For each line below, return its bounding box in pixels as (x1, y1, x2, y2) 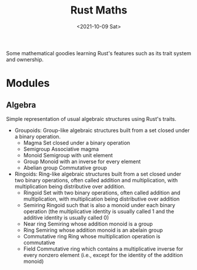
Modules (6, 77, 50, 90)
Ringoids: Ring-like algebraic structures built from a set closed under (14, 170, 182, 177)
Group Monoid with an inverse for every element (23, 158, 141, 165)
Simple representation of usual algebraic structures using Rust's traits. (6, 115, 176, 122)
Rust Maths (70, 4, 128, 17)
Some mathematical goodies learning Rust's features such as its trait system (6, 49, 192, 56)
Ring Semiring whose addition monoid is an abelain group (23, 227, 163, 234)
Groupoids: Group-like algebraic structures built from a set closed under (14, 127, 190, 134)
